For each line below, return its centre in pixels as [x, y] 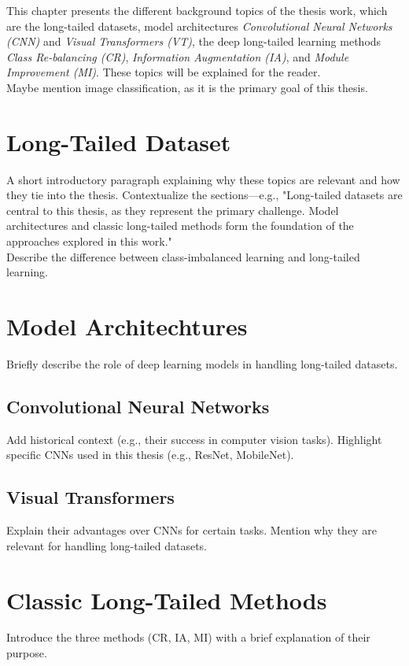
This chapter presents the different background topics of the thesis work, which [197, 10]
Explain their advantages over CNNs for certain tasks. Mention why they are [192, 530]
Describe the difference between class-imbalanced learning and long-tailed [183, 256]
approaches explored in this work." [89, 241]
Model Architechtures [127, 326]
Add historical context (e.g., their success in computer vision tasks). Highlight [194, 439]
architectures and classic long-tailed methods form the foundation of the [180, 226]
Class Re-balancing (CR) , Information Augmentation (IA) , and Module [178, 56]
